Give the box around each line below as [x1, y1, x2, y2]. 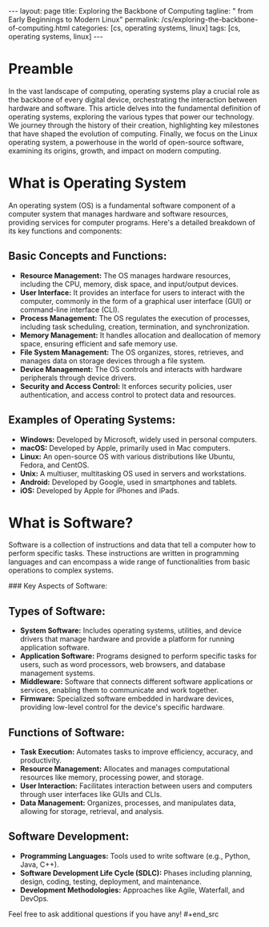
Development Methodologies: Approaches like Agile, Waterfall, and [19, 884, 245, 895]
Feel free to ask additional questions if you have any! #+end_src [8, 909, 219, 919]
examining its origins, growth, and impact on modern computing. [8, 146, 222, 156]
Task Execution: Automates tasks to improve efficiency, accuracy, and [19, 747, 254, 757]
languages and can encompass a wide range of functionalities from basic [8, 557, 251, 567]
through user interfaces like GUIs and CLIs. [19, 790, 163, 799]
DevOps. [19, 893, 50, 903]
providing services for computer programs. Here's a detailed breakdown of [8, 217, 256, 227]
